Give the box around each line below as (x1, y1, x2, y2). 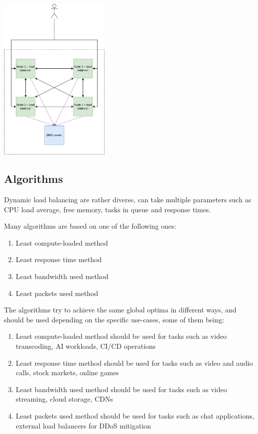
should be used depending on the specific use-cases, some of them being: (4, 314, 224, 324)
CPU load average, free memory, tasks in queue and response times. (4, 204, 211, 214)
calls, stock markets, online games (15, 367, 119, 378)
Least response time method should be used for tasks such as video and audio (15, 357, 253, 368)
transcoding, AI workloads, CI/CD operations (15, 340, 156, 351)
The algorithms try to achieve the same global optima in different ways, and (4, 304, 237, 315)
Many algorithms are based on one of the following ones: (4, 221, 176, 231)
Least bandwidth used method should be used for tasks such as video (15, 384, 227, 394)
